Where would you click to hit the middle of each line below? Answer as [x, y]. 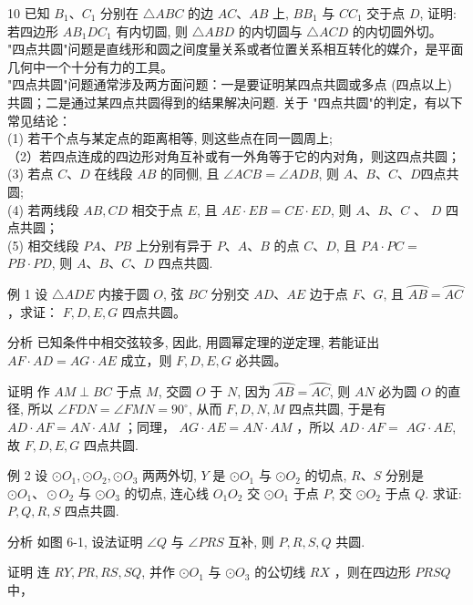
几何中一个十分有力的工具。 [90, 66]
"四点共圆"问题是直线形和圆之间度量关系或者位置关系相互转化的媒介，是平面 [236, 49]
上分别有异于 [175, 245]
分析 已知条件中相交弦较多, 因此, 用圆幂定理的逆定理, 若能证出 [194, 342]
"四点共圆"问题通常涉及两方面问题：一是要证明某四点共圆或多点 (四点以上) [230, 84]
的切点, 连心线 [167, 492]
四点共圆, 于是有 [337, 409]
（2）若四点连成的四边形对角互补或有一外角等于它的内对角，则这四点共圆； [234, 155]
